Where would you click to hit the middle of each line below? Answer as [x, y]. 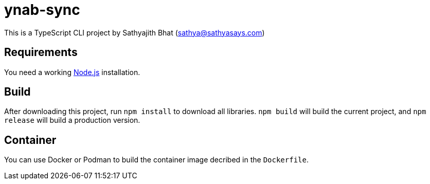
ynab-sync [42, 10]
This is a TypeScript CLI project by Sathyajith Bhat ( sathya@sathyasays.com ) [135, 32]
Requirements [41, 52]
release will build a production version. [72, 120]
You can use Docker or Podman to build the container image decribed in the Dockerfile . [156, 160]
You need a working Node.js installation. [72, 72]
